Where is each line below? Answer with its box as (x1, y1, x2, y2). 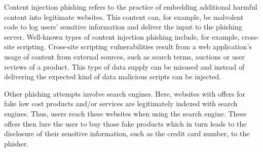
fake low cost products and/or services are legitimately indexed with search (4, 98, 238, 109)
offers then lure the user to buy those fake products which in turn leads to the (4, 118, 247, 129)
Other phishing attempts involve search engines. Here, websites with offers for (4, 88, 245, 99)
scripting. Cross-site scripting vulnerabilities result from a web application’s (17, 41, 252, 52)
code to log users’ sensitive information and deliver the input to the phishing (4, 21, 242, 32)
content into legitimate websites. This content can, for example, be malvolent (4, 11, 244, 22)
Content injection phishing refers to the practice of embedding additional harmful (4, 2, 257, 12)
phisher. (4, 138, 29, 148)
